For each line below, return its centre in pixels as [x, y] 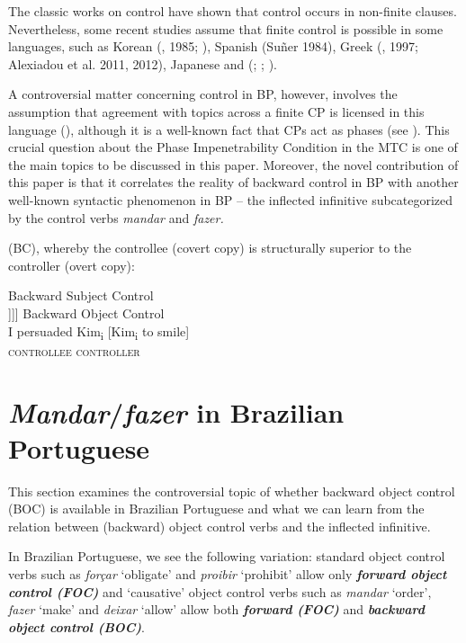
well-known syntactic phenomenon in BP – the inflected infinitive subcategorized [231, 199]
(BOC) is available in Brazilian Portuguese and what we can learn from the [216, 509]
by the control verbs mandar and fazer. [116, 217]
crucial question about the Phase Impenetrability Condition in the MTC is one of [233, 147]
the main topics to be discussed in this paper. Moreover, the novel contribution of [233, 164]
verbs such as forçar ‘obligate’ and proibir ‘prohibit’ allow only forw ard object [228, 573]
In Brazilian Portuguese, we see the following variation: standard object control [227, 556]
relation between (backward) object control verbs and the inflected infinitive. [220, 526]
